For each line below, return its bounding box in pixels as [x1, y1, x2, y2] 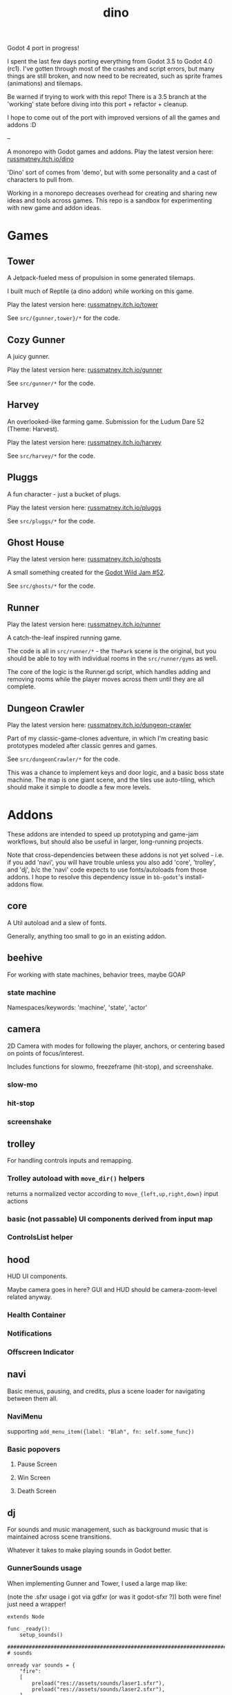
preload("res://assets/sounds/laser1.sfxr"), [32, 1680, 166, 1687]
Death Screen [17, 1487, 57, 1495]
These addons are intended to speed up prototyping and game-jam [7, 830, 199, 838]
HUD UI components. [7, 1272, 68, 1280]
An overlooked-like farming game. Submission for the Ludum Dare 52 [7, 417, 205, 426]
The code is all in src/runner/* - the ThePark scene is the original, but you [7, 647, 217, 655]
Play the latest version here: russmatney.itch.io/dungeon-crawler [7, 721, 192, 729]
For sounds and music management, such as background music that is [7, 1526, 209, 1534]
